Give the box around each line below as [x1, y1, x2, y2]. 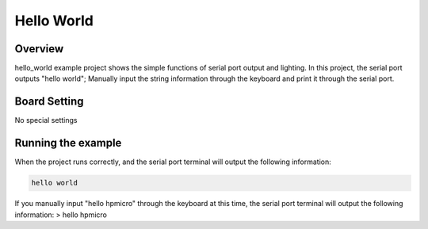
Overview [14, 42, 64, 55]
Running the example [14, 136, 122, 150]
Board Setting [14, 95, 84, 109]
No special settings [14, 116, 78, 125]
